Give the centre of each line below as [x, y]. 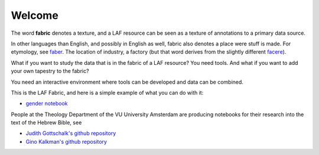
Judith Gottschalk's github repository [71, 133]
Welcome [35, 15]
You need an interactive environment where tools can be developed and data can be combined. [127, 82]
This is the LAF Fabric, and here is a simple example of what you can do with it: [107, 93]
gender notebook [47, 104]
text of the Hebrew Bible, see [46, 123]
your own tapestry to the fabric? [50, 71]
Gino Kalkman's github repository [66, 141]
